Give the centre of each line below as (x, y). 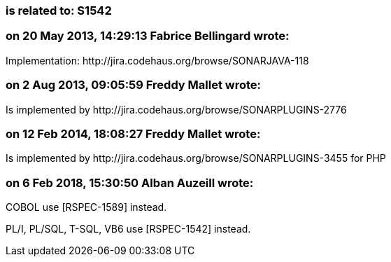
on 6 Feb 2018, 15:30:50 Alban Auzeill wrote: (130, 182)
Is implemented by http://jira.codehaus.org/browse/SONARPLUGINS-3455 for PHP (196, 158)
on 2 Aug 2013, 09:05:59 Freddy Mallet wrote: (134, 85)
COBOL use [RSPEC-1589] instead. (86, 207)
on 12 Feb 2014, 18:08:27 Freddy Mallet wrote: (133, 133)
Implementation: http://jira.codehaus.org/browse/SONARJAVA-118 (157, 60)
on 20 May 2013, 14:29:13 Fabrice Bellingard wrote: (148, 36)
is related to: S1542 (59, 11)
